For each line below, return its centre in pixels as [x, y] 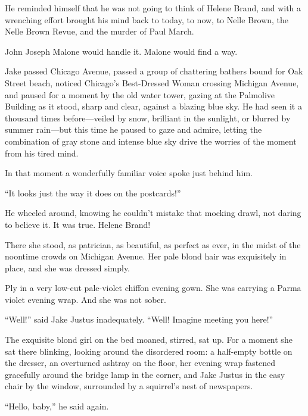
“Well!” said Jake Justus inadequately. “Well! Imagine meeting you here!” [139, 319]
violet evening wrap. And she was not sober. [85, 299]
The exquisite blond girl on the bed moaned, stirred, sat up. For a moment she [149, 340]
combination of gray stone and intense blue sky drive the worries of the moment [151, 141]
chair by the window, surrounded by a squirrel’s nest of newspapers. [129, 386]
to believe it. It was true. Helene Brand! [78, 224]
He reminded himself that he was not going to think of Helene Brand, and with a [153, 8]
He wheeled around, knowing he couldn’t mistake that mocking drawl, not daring [153, 213]
